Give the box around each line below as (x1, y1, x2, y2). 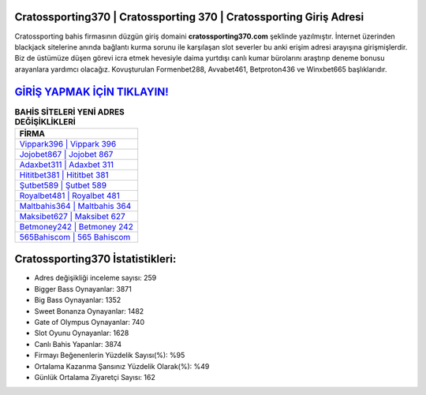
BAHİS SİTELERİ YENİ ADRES (14, 106, 125, 117)
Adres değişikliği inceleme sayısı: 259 (34, 273, 157, 283)
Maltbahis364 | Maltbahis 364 (19, 200, 132, 211)
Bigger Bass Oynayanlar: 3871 (34, 284, 132, 293)
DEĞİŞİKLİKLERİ (14, 116, 77, 127)
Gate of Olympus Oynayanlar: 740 (34, 318, 145, 327)
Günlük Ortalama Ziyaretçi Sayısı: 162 (34, 373, 155, 382)
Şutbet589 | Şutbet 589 (19, 180, 106, 191)
